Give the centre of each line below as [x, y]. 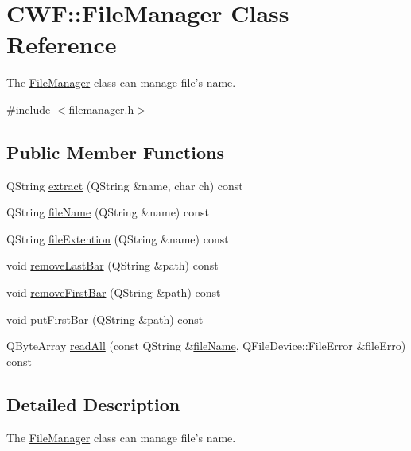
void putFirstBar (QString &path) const [105, 319]
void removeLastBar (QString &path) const [112, 265]
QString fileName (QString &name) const [108, 212]
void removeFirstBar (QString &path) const [114, 292]
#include [29, 109]
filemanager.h [101, 109]
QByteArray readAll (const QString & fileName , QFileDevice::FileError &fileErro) [206, 346]
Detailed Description [93, 404]
